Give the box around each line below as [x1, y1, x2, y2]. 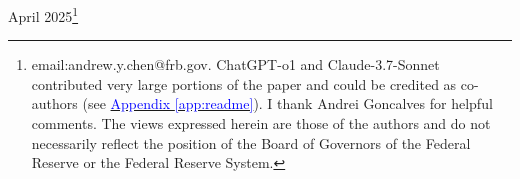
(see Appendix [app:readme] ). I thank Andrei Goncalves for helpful [82, 93, 493, 114]
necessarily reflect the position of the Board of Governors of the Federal [31, 132, 471, 153]
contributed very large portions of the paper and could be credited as [31, 73, 457, 94]
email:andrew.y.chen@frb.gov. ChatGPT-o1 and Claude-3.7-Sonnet [31, 54, 440, 75]
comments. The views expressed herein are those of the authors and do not [31, 113, 491, 134]
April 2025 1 [8, 3, 79, 26]
